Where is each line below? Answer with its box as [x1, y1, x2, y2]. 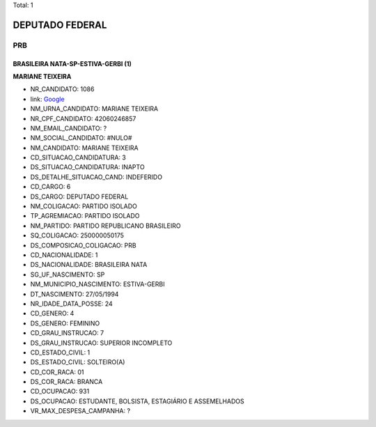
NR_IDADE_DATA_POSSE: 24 [30, 300, 113, 308]
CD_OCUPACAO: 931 [30, 387, 90, 396]
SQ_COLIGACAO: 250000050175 [30, 231, 125, 240]
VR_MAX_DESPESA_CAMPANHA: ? [30, 407, 131, 415]
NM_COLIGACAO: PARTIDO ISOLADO [30, 202, 137, 210]
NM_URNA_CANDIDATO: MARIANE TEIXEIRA [30, 104, 159, 113]
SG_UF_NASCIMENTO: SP [30, 270, 105, 279]
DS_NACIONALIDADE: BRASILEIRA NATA [30, 261, 148, 269]
